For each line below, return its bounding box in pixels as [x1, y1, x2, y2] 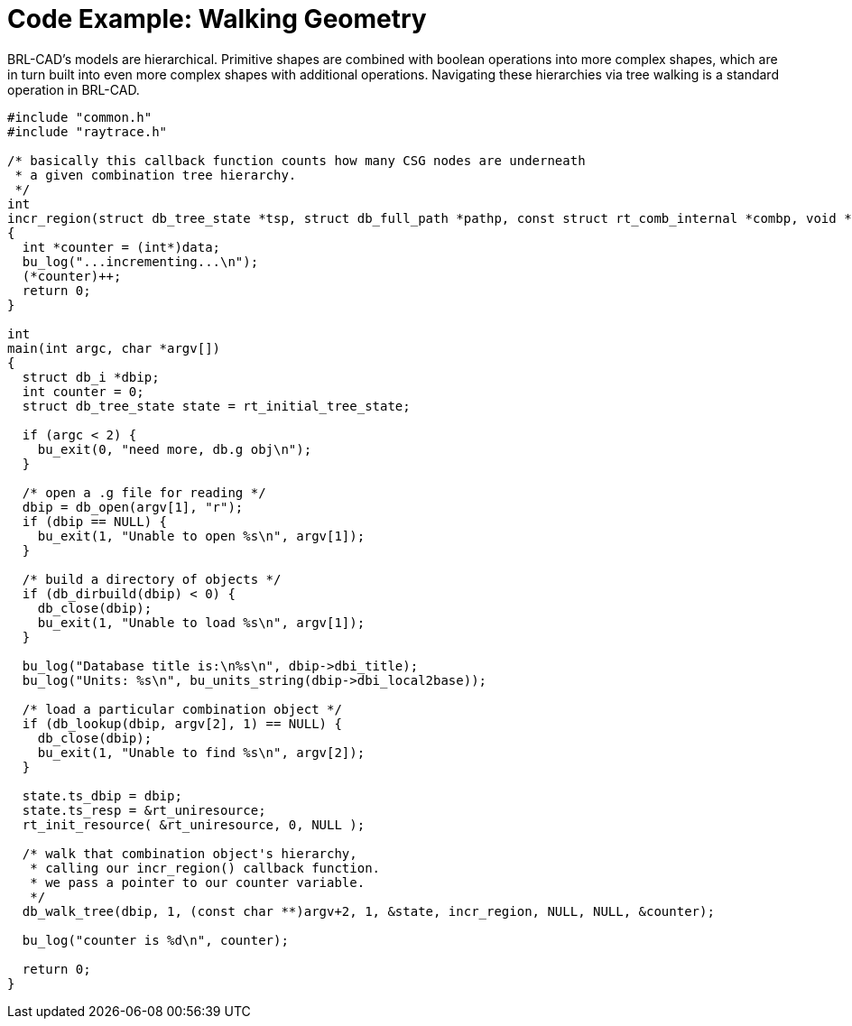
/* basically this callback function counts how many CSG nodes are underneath [7, 153, 586, 168]
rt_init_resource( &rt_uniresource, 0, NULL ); [22, 817, 366, 832]
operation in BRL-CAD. [7, 81, 140, 97]
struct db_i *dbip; [22, 369, 160, 384]
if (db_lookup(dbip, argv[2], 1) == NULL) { [22, 716, 342, 731]
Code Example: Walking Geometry [7, 4, 427, 34]
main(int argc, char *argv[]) [7, 340, 221, 356]
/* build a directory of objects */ [22, 571, 282, 587]
